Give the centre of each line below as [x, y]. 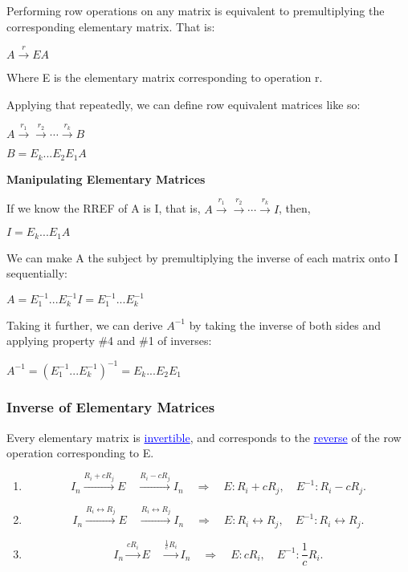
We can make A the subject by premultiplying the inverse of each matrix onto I [202, 257]
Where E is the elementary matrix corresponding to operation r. [165, 77]
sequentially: [37, 273]
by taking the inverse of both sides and [285, 325]
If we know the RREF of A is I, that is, [104, 208]
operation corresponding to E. [80, 453]
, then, [295, 208]
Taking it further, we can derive [85, 325]
